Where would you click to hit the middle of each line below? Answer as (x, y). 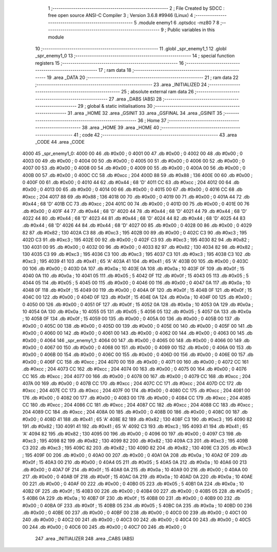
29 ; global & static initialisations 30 (115, 106)
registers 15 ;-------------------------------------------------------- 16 (110, 63)
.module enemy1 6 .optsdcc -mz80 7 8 (179, 23)
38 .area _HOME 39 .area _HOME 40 (120, 128)
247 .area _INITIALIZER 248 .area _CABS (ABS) (85, 539)
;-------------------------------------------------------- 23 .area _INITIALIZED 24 (121, 84)
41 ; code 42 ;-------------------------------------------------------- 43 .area (155, 135)
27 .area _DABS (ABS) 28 (135, 99)
